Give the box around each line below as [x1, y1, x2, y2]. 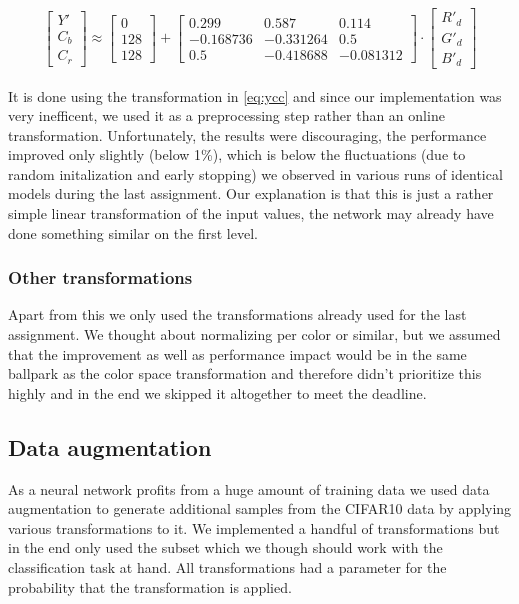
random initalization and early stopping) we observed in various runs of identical [8, 163, 503, 184]
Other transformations [8, 265, 193, 290]
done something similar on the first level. [8, 222, 258, 243]
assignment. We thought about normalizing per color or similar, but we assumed [8, 324, 501, 345]
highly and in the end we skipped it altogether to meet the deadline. [8, 382, 427, 403]
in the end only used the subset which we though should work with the [8, 537, 443, 558]
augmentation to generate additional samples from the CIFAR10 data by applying [8, 498, 512, 519]
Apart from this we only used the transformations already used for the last [8, 304, 467, 325]
